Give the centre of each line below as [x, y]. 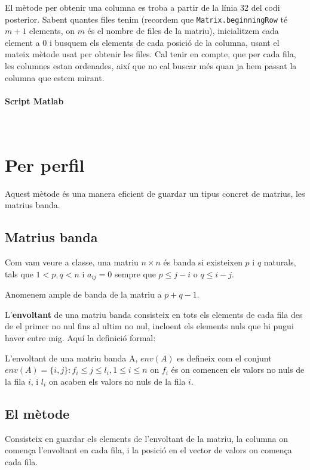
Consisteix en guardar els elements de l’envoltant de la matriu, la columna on [147, 438]
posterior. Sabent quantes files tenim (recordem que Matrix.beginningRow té [146, 19]
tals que [19, 273]
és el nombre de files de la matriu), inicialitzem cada [183, 31]
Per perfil [45, 164]
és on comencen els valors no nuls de [238, 369]
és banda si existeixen [203, 262]
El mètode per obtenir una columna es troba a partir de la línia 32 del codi [142, 7]
